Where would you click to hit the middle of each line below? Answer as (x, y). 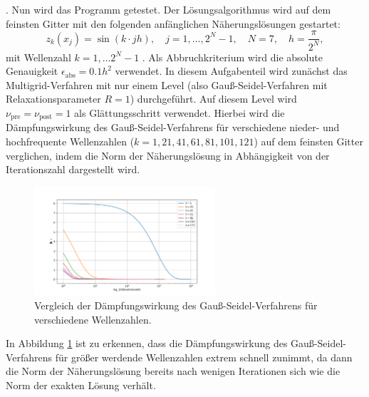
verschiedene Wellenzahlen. (93, 319)
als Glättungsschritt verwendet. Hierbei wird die (180, 112)
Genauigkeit (32, 71)
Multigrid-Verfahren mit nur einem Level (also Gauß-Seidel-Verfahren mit (167, 84)
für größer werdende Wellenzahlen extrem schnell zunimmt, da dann (204, 357)
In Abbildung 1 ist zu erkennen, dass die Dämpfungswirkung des (147, 343)
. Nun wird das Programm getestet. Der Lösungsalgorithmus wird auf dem (168, 9)
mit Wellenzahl (38, 57)
